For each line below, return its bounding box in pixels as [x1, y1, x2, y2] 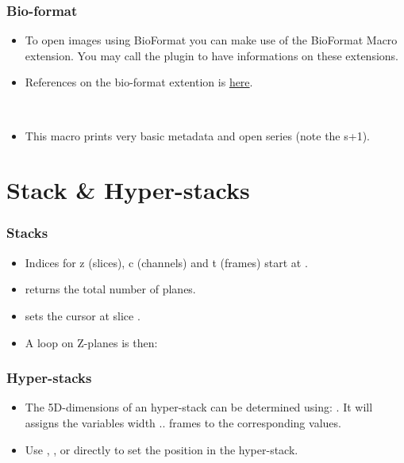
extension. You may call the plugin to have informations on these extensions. [25, 47, 398, 63]
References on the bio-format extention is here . [25, 74, 253, 90]
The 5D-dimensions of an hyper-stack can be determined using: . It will [25, 399, 373, 415]
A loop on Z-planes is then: [25, 334, 158, 350]
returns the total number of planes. [25, 281, 196, 297]
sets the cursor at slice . [25, 307, 140, 323]
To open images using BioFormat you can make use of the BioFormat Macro [25, 32, 398, 48]
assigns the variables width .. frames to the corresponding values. [25, 414, 341, 430]
